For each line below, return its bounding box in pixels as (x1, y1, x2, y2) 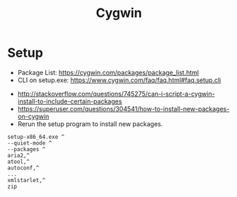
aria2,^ (7, 152, 30, 159)
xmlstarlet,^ (7, 176, 46, 184)
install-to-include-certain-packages (17, 97, 122, 106)
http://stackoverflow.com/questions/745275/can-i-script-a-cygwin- (17, 89, 215, 98)
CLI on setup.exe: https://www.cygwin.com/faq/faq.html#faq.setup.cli (17, 76, 221, 84)
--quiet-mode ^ (7, 140, 52, 147)
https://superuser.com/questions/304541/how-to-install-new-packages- (17, 104, 230, 113)
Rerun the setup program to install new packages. (17, 119, 163, 128)
